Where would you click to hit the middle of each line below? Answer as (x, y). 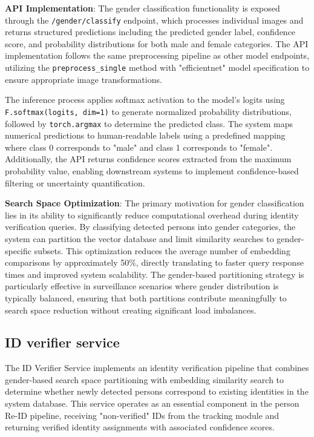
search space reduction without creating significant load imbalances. (131, 310)
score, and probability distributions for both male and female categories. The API (157, 43)
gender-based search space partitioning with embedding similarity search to (145, 379)
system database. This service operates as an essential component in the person (152, 403)
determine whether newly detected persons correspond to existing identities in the (157, 391)
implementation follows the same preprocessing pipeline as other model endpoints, (157, 55)
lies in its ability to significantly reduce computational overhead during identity (152, 215)
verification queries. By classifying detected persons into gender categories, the (150, 227)
